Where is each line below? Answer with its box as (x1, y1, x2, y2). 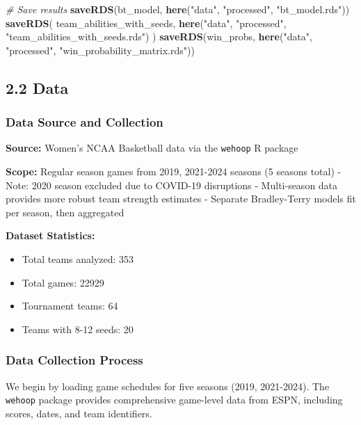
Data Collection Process (6, 351, 143, 369)
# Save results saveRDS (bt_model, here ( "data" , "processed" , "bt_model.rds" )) (6, 2, 350, 16)
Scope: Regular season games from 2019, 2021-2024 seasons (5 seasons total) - (6, 164, 342, 179)
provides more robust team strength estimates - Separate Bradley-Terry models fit (6, 191, 356, 206)
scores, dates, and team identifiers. (6, 406, 152, 420)
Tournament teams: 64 (22, 298, 118, 313)
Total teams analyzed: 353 (22, 252, 134, 266)
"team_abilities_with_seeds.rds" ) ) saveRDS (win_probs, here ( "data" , (6, 29, 313, 44)
